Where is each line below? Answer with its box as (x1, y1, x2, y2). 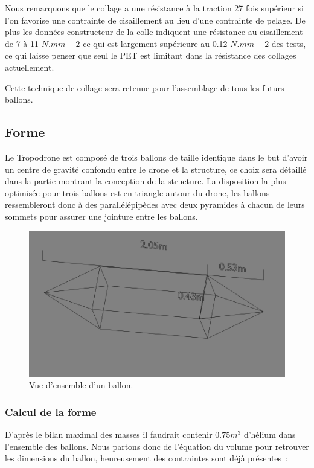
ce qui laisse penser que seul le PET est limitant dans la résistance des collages (5, 49, 296, 62)
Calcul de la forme (5, 404, 97, 419)
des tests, (271, 37, 306, 50)
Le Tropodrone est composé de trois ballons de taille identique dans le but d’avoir (5, 150, 308, 163)
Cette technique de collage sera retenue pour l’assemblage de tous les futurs (5, 81, 284, 94)
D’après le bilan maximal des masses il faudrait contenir (5, 428, 213, 440)
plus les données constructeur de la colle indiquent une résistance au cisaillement (5, 25, 303, 38)
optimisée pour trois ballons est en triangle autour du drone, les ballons (5, 186, 270, 199)
